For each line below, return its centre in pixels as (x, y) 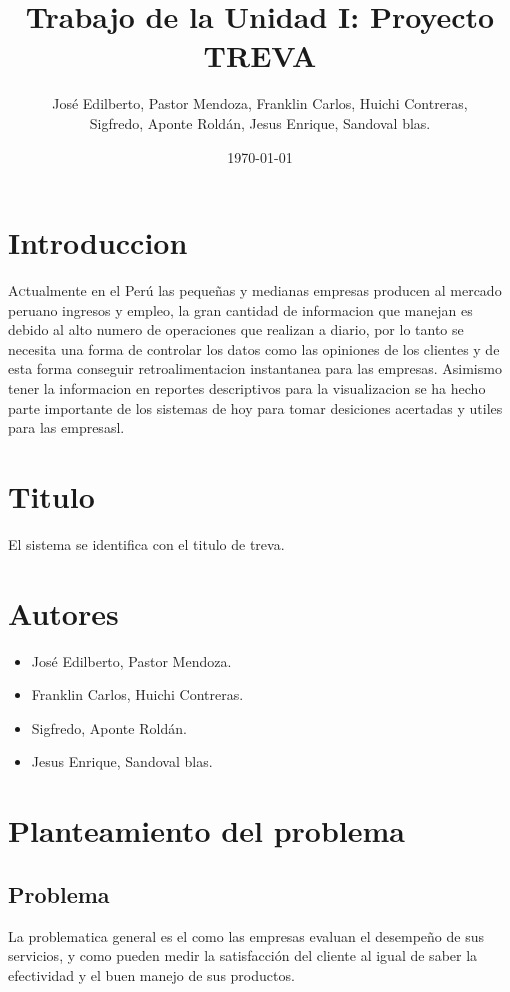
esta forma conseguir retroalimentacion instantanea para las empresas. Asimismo (255, 368)
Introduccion (98, 242)
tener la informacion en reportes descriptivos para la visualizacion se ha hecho (247, 388)
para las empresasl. (66, 427)
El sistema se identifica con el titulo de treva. (146, 543)
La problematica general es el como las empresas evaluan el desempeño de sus (246, 935)
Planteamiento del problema (206, 830)
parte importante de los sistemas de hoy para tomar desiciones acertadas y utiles (255, 407)
